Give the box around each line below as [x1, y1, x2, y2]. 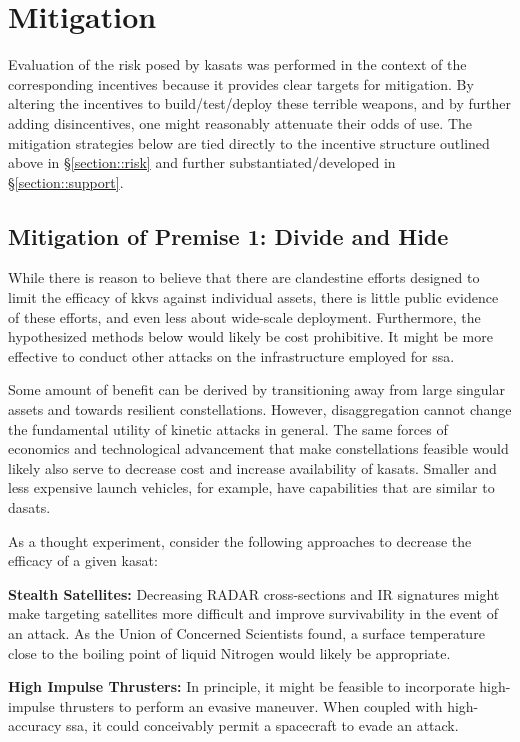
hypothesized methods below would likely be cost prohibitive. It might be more [8, 326, 493, 347]
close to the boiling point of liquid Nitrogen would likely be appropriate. [8, 642, 451, 663]
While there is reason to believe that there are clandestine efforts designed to [8, 267, 480, 288]
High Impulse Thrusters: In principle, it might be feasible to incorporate [8, 676, 475, 697]
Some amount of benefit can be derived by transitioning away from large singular [8, 379, 505, 400]
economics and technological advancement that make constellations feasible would [8, 438, 509, 459]
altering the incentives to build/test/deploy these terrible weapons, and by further [8, 93, 511, 114]
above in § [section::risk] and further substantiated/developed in [8, 152, 396, 173]
